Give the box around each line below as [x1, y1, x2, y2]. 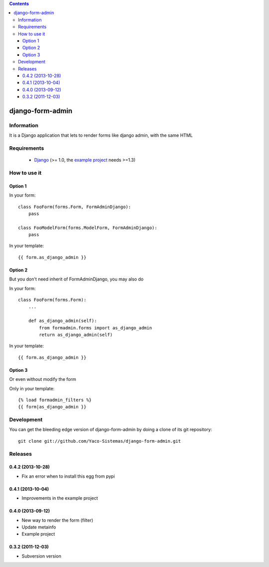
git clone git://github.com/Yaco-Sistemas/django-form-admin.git [18, 438, 181, 444]
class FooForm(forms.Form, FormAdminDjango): [18, 204, 132, 210]
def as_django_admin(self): [28, 318, 97, 324]
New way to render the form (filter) [21, 517, 94, 523]
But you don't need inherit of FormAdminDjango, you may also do [9, 276, 144, 282]
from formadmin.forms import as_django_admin [39, 325, 152, 330]
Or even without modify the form [9, 376, 77, 382]
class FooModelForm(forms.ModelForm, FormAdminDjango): [18, 225, 157, 231]
